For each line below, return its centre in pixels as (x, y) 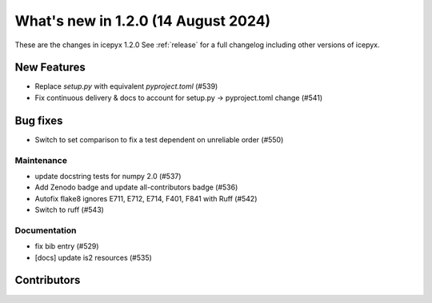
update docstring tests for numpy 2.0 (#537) (108, 176)
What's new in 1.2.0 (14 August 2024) (143, 21)
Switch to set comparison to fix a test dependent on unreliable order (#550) (159, 139)
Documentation (46, 230)
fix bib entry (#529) (67, 246)
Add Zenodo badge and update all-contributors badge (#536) (136, 187)
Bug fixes (39, 120)
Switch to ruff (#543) (69, 210)
